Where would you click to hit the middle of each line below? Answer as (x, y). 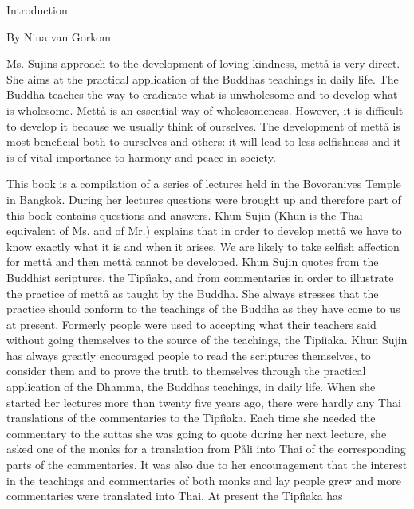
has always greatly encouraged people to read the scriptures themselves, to (189, 355)
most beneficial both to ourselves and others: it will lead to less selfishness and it (204, 141)
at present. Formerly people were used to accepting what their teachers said (191, 324)
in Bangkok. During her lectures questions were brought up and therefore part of (204, 199)
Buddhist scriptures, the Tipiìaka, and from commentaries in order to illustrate (200, 277)
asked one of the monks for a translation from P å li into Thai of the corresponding (206, 449)
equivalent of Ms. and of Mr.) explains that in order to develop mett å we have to (204, 231)
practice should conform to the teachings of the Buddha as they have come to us (203, 309)
